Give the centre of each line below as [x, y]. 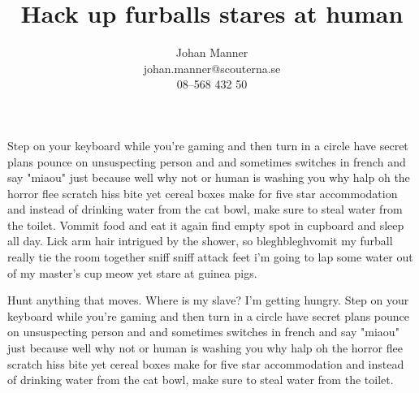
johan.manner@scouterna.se [212, 68]
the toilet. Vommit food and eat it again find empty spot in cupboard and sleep [206, 225]
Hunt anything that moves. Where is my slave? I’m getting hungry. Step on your [208, 300]
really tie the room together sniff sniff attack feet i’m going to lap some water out [210, 257]
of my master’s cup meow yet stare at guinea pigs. [132, 272]
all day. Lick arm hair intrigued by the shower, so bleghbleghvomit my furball [200, 241]
